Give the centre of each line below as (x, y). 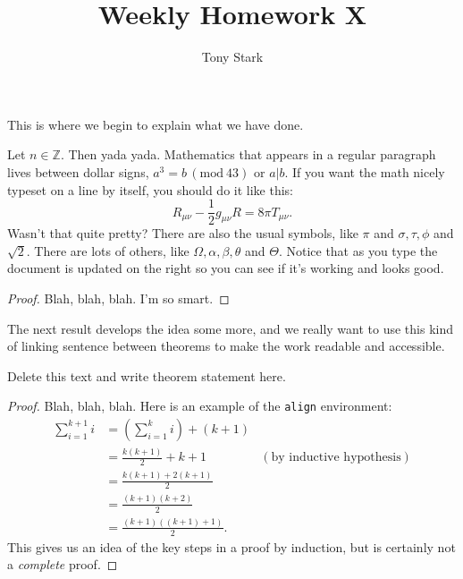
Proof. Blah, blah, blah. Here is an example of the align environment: (200, 406)
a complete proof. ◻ (63, 564)
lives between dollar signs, (78, 171)
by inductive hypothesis (336, 458)
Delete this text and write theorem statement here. (147, 375)
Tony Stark (232, 57)
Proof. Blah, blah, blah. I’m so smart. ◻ (118, 298)
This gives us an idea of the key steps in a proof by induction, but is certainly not (231, 546)
